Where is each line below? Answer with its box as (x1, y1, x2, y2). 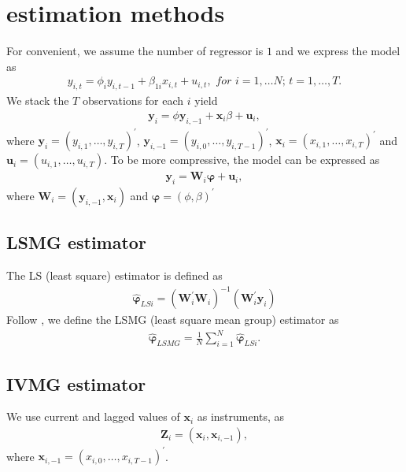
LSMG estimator (6, 230, 146, 255)
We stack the (6, 92, 69, 109)
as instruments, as (197, 408, 285, 425)
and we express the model (275, 43, 400, 59)
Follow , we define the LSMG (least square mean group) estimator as (6, 311, 339, 328)
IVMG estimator (6, 371, 146, 396)
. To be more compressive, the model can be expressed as (104, 151, 380, 168)
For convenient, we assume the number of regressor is (6, 43, 264, 59)
